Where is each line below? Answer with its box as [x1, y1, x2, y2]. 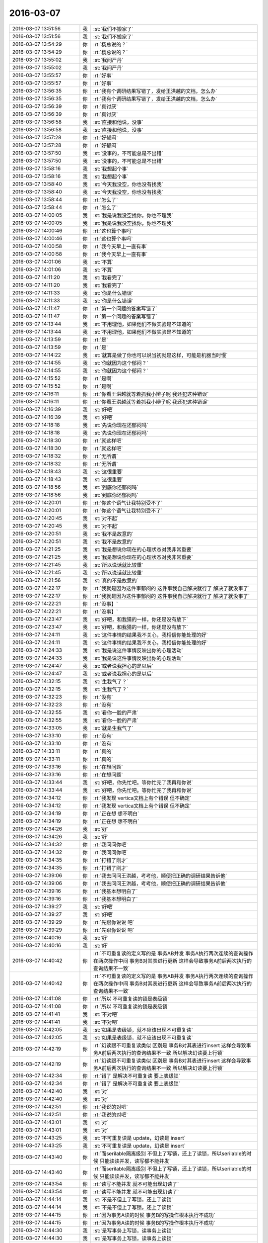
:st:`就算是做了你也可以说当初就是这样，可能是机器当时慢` [93, 352, 228, 358]
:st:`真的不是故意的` [93, 577, 139, 584]
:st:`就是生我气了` [93, 724, 134, 731]
